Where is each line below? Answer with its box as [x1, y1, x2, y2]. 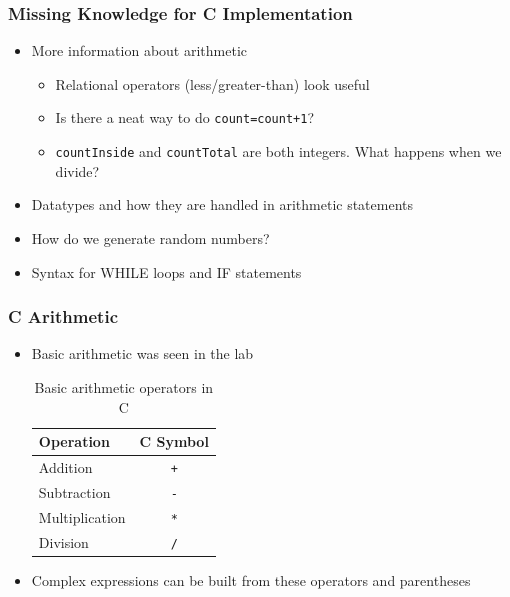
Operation [38, 431, 110, 452]
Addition [38, 456, 93, 477]
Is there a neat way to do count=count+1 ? [55, 107, 315, 128]
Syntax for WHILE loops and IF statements [31, 261, 302, 282]
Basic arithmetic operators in [34, 376, 214, 397]
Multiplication [38, 506, 126, 527]
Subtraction [38, 481, 111, 502]
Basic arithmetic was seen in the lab [31, 343, 254, 364]
